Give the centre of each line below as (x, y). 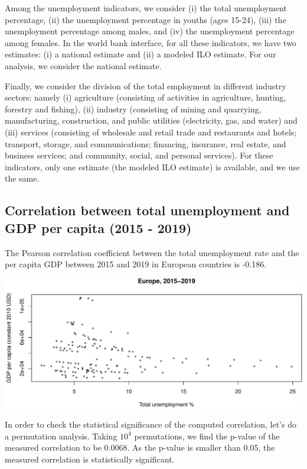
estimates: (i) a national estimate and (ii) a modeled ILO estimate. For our (141, 54)
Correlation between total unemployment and (147, 210)
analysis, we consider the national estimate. (83, 65)
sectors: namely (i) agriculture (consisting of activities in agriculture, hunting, (146, 97)
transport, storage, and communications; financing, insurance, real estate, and (146, 143)
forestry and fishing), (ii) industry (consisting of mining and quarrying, (133, 109)
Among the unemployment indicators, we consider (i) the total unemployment (146, 8)
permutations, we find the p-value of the (207, 436)
